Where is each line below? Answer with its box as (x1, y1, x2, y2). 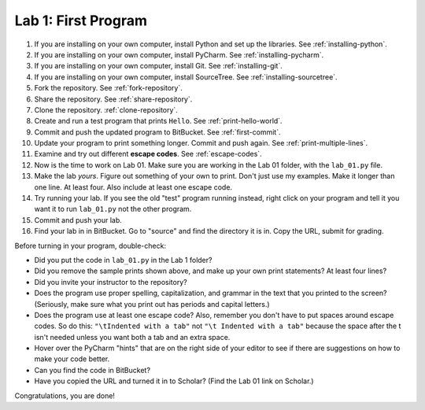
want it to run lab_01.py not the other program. (34, 205, 192, 214)
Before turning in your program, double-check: (14, 241, 167, 250)
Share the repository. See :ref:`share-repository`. (34, 94, 193, 104)
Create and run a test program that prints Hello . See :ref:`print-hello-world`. (34, 116, 283, 126)
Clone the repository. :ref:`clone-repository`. (34, 105, 179, 114)
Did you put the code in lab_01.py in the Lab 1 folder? (34, 255, 213, 264)
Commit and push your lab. (34, 215, 122, 224)
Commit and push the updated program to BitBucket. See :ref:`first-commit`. (34, 127, 281, 137)
